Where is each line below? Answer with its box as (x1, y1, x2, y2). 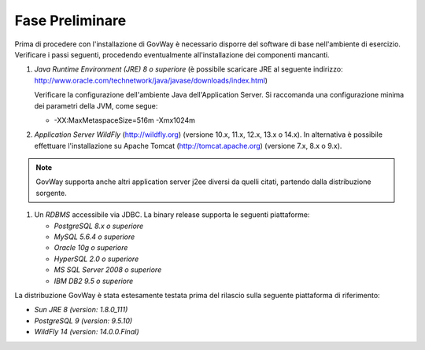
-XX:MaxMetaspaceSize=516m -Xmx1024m (54, 115, 196, 125)
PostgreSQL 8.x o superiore (54, 221, 144, 230)
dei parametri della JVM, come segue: (34, 101, 158, 110)
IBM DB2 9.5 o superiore (54, 276, 134, 286)
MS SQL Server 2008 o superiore (54, 265, 162, 274)
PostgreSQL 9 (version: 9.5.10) (34, 315, 133, 326)
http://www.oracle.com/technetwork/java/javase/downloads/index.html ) (34, 76, 268, 85)
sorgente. (35, 188, 67, 197)
